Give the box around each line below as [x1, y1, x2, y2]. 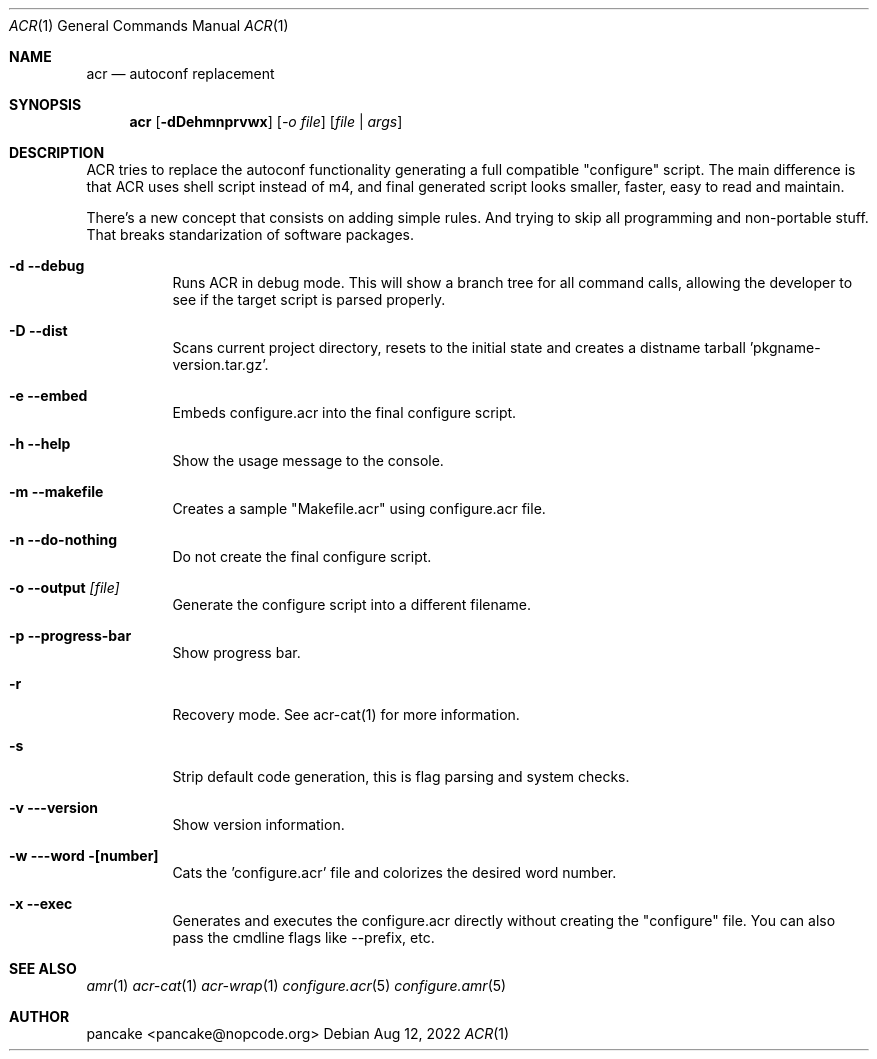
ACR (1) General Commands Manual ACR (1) [9, 17, 289, 34]
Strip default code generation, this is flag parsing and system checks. [172, 768, 630, 785]
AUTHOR [9, 1008, 70, 1025]
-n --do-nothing [9, 531, 118, 548]
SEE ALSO [9, 960, 77, 977]
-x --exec [9, 895, 73, 912]
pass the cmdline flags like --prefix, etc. [172, 929, 435, 946]
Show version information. [172, 816, 345, 833]
